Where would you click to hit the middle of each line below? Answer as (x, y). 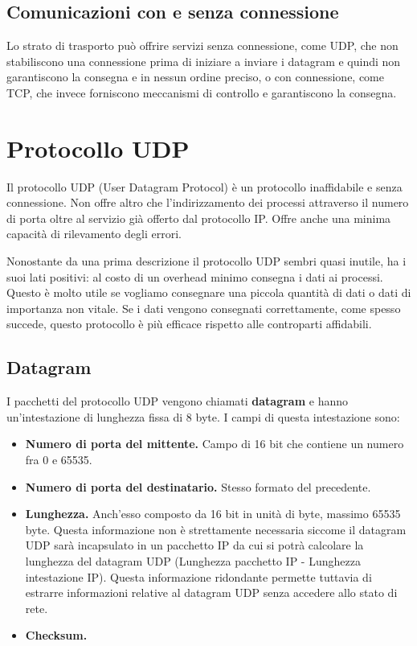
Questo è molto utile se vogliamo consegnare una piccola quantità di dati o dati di (209, 292)
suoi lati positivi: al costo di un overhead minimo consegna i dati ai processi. (195, 276)
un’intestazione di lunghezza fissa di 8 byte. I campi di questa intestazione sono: (203, 416)
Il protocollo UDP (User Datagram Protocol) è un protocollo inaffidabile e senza (204, 186)
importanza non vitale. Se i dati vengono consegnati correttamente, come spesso (204, 308)
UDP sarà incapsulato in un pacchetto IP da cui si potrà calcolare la (194, 545)
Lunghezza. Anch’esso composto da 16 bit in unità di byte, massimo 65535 (213, 514)
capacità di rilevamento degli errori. (94, 234)
